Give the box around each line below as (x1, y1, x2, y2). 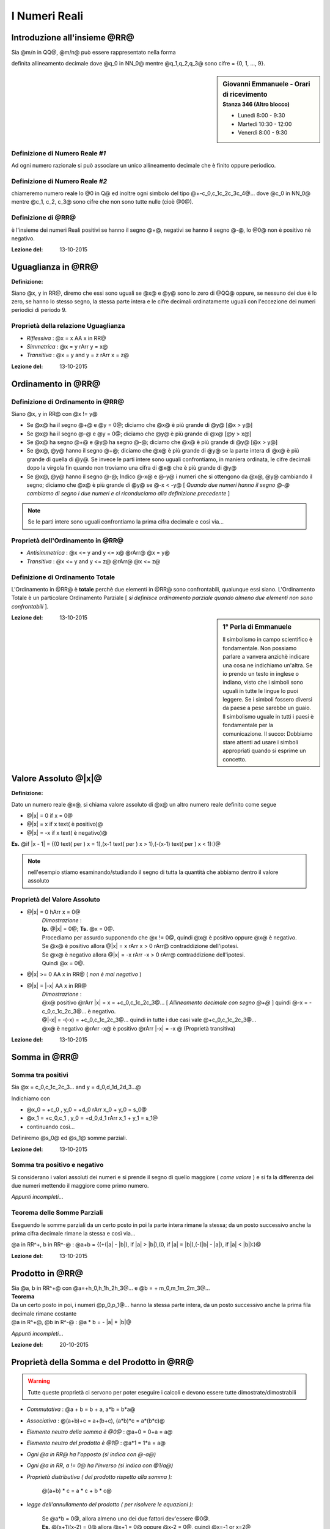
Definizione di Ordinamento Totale (11, 572, 116, 581)
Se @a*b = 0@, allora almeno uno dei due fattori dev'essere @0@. (42, 1514, 210, 1522)
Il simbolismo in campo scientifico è (222, 636, 313, 643)
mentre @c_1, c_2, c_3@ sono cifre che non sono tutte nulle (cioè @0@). (11, 198, 194, 205)
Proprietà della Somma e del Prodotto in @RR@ (11, 1357, 194, 1367)
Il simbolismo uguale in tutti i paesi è (222, 713, 314, 720)
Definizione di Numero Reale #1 (11, 149, 106, 157)
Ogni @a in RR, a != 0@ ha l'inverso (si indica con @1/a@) (26, 1462, 174, 1469)
